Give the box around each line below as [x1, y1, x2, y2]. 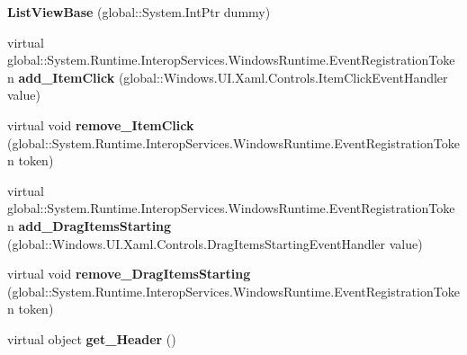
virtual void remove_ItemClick [7, 115, 194, 134]
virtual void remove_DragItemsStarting [7, 264, 251, 283]
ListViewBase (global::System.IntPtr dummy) [7, 3, 271, 21]
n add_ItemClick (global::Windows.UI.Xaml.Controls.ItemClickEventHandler [7, 67, 448, 86]
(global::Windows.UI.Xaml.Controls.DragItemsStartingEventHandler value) [7, 234, 423, 253]
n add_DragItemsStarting [7, 216, 172, 235]
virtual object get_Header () [7, 329, 176, 348]
